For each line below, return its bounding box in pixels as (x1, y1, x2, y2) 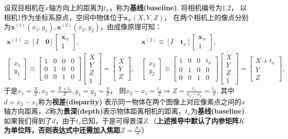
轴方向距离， (4, 106, 45, 116)
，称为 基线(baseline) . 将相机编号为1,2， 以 (109, 2, 247, 12)
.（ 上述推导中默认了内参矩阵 (148, 115, 239, 125)
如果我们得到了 (4, 115, 52, 125)
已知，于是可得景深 (81, 115, 143, 125)
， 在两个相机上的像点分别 (164, 12, 249, 22)
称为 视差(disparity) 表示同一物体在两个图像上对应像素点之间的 (38, 96, 242, 106)
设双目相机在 (4, 2, 45, 12)
